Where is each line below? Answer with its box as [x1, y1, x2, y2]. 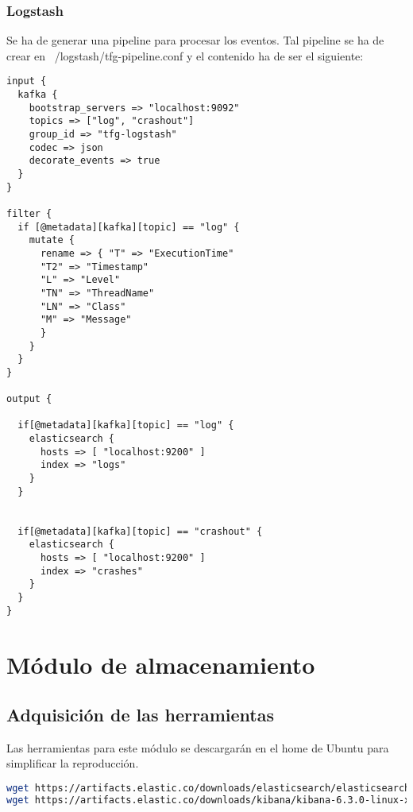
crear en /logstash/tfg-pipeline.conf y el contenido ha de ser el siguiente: [6, 47, 364, 64]
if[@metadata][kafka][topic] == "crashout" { [17, 525, 263, 537]
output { [6, 393, 52, 405]
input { [6, 75, 47, 87]
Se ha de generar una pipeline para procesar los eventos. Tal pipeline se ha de [6, 32, 384, 48]
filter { [6, 207, 52, 219]
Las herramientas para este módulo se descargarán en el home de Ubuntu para [6, 739, 389, 756]
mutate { [29, 234, 75, 246]
